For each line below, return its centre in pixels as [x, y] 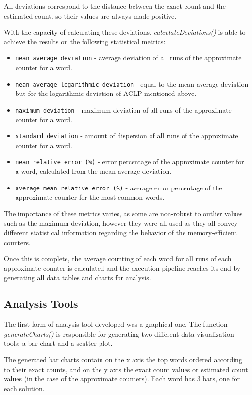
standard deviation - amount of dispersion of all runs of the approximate [127, 136]
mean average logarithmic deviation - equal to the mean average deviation [132, 84]
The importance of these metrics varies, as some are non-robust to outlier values [123, 213]
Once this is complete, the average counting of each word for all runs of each [118, 258]
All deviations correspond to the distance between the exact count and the [115, 6]
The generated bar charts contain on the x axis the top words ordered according [123, 360]
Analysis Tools [41, 304]
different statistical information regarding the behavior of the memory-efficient [120, 233]
